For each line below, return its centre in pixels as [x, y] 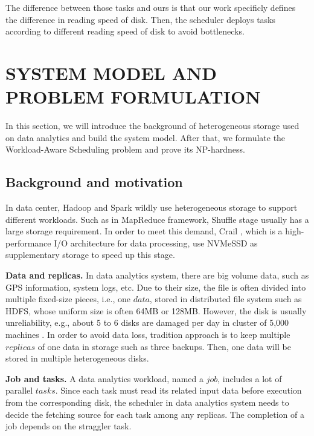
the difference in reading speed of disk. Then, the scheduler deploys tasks [141, 19]
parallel [19, 390]
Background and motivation [94, 182]
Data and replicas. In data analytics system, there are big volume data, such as [157, 275]
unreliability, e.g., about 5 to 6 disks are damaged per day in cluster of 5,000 [147, 322]
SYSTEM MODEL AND [111, 72]
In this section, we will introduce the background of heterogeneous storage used [152, 126]
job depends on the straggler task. [69, 426]
